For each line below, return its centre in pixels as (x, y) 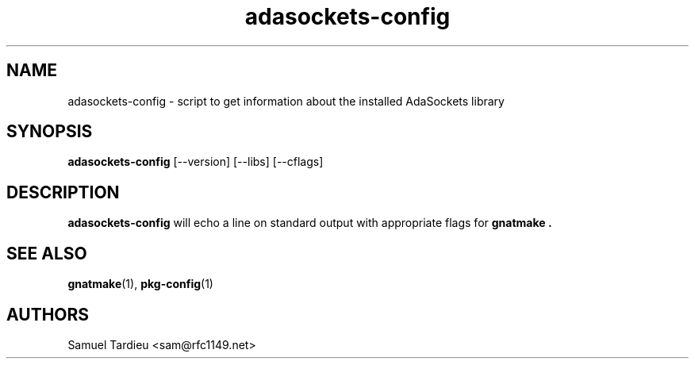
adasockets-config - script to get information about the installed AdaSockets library (286, 101)
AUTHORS (48, 314)
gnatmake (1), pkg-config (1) (140, 284)
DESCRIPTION (63, 192)
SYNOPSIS (50, 132)
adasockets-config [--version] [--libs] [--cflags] (196, 162)
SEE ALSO (47, 253)
